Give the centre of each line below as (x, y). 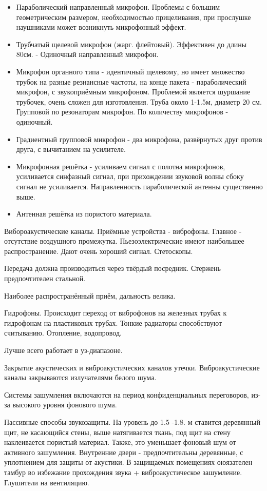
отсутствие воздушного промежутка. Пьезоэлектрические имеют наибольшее (124, 241)
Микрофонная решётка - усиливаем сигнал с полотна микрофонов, (121, 166)
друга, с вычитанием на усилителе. (71, 149)
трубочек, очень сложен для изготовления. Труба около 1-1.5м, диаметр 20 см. (139, 101)
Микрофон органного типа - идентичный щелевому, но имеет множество (130, 71)
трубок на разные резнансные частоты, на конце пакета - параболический (131, 81)
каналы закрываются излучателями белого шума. (80, 377)
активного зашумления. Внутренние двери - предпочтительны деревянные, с (124, 452)
